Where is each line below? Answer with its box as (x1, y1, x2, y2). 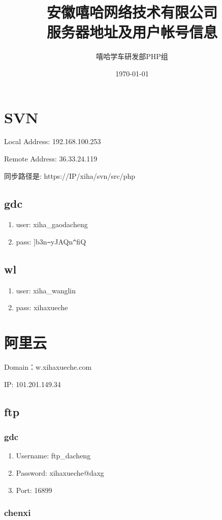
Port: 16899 (16, 484, 52, 495)
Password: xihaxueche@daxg (16, 467, 104, 478)
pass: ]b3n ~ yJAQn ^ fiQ (16, 236, 86, 247)
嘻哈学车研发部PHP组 (96, 51, 168, 62)
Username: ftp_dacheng (16, 450, 91, 461)
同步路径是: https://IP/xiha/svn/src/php (4, 170, 135, 181)
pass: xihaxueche (16, 302, 68, 313)
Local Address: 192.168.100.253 (4, 136, 101, 147)
